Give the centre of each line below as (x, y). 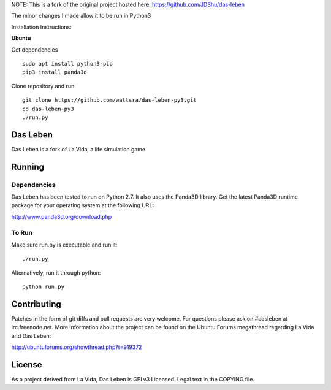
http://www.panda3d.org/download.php (62, 216)
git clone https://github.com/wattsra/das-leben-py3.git (110, 100)
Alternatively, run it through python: (56, 272)
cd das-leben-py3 (48, 109)
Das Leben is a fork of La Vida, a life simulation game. (79, 149)
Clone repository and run (43, 86)
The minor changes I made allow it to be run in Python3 (81, 16)
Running (28, 166)
